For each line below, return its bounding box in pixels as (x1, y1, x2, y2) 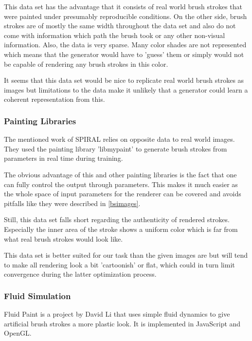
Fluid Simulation (4, 289, 71, 302)
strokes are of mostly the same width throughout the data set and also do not (4, 20, 236, 31)
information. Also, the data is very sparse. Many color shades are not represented (4, 39, 247, 50)
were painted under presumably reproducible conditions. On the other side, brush (4, 11, 247, 21)
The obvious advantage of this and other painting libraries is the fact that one (4, 169, 237, 179)
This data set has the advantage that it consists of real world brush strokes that (4, 1, 243, 11)
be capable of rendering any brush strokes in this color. (4, 58, 168, 69)
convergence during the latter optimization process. (4, 269, 157, 279)
